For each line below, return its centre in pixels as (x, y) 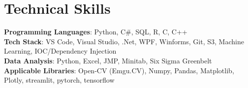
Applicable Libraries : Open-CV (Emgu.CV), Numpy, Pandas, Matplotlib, (119, 70)
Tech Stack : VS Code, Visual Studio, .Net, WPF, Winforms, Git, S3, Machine (124, 41)
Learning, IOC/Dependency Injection (60, 51)
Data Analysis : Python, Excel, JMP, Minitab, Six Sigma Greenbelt (108, 60)
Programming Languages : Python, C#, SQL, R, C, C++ (96, 32)
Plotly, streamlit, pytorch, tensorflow (59, 80)
